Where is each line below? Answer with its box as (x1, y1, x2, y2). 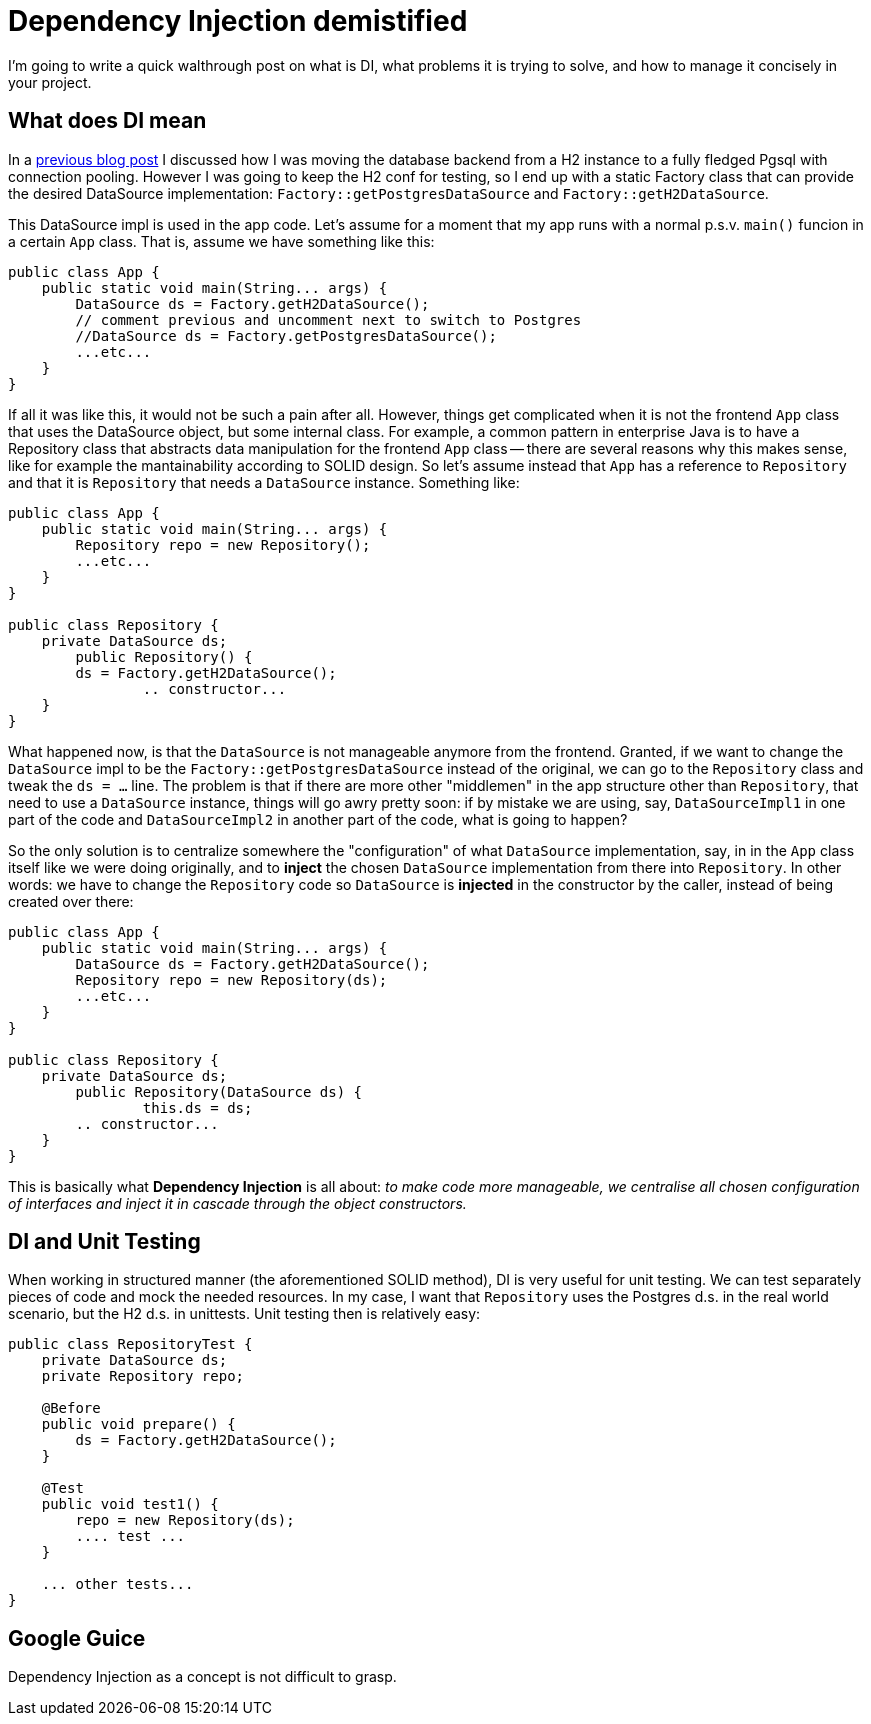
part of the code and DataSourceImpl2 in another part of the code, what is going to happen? (8, 810, 628, 828)
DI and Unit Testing (8, 1229, 201, 1255)
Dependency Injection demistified (8, 4, 468, 38)
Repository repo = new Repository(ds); (75, 971, 388, 988)
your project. (8, 73, 92, 91)
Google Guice (8, 1625, 146, 1651)
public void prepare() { (41, 1416, 236, 1433)
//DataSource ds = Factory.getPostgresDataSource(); (75, 327, 497, 344)
